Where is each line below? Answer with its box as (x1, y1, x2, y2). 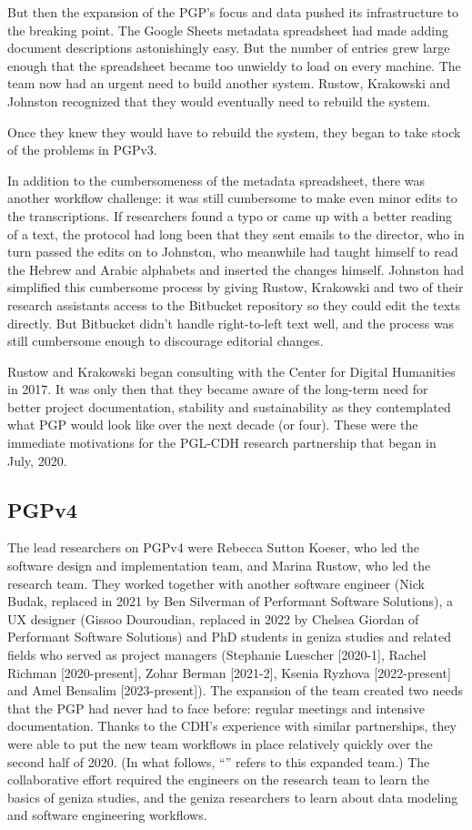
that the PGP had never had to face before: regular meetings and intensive (7, 698, 425, 717)
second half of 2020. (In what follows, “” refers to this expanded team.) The (7, 752, 430, 771)
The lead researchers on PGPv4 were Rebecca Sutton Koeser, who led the (7, 538, 419, 557)
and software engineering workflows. (7, 805, 207, 825)
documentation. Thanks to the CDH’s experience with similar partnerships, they (7, 716, 457, 735)
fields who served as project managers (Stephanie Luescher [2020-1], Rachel (7, 645, 427, 664)
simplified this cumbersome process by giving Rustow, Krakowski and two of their (7, 278, 464, 297)
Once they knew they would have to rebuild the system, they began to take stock (7, 122, 461, 141)
